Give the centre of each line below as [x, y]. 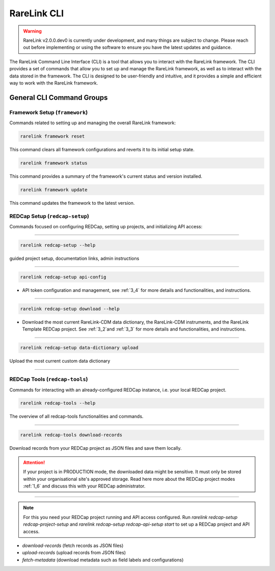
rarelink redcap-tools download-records [71, 435]
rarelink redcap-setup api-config [63, 277]
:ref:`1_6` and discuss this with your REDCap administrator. [84, 486]
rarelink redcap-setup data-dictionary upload [79, 348]
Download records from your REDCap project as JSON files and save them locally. [95, 448]
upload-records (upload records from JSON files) [74, 553]
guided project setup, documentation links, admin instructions [74, 259]
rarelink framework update [54, 189]
